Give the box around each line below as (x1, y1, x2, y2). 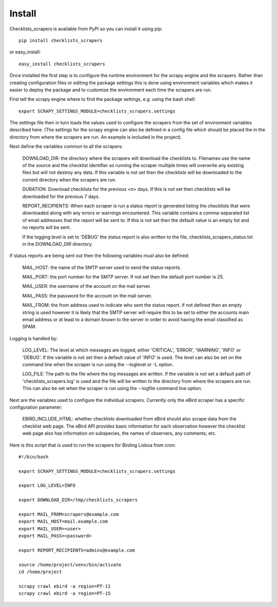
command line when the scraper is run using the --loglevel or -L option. (22, 361, 174, 367)
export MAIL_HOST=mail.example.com (18, 519, 108, 524)
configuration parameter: (9, 404, 63, 410)
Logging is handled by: (9, 335, 58, 341)
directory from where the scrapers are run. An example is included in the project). (9, 134, 182, 140)
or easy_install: (9, 49, 41, 55)
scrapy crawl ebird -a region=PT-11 (18, 583, 111, 589)
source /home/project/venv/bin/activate (18, 562, 122, 567)
